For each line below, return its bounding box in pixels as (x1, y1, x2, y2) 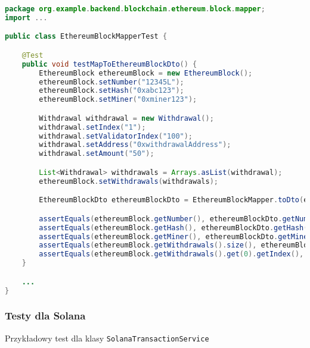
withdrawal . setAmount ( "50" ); (39, 149, 154, 158)
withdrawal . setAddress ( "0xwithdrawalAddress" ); (39, 140, 231, 149)
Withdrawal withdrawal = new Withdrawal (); (39, 114, 214, 123)
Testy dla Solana (5, 308, 86, 323)
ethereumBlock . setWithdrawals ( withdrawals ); (39, 177, 218, 186)
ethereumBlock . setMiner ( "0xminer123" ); (39, 95, 197, 104)
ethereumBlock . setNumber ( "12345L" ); (39, 77, 184, 86)
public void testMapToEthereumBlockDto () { (21, 59, 197, 68)
